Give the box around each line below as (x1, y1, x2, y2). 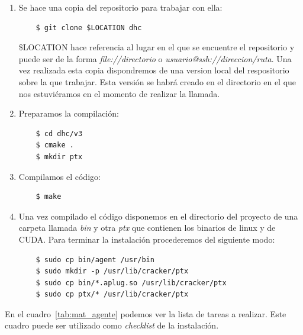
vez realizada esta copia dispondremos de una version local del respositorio (18, 64, 289, 76)
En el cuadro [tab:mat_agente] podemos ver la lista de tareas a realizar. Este (5, 307, 286, 320)
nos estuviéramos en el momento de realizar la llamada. (18, 87, 220, 99)
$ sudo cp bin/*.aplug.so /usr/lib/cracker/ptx (36, 278, 227, 287)
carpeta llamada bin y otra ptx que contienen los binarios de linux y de (18, 221, 276, 234)
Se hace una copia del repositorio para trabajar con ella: (18, 1, 223, 13)
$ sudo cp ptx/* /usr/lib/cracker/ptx (36, 290, 189, 299)
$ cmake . (36, 141, 74, 150)
